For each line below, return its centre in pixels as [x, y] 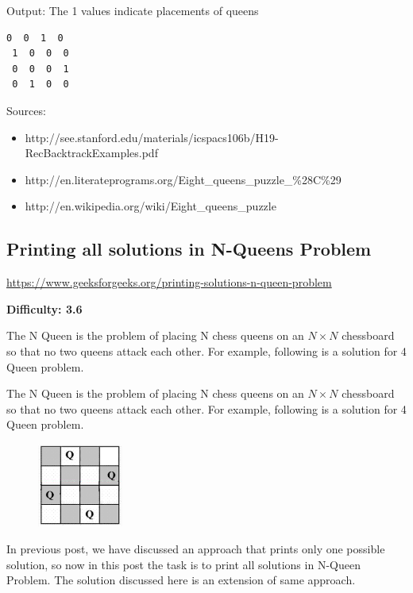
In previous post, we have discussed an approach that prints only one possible [196, 548]
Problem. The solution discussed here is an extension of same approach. [181, 580]
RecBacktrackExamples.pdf [91, 153]
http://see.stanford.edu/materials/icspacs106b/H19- [152, 137]
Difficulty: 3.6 [44, 308]
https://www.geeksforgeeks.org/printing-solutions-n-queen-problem [169, 282]
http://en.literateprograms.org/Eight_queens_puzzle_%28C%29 [183, 179]
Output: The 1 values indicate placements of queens [133, 10]
